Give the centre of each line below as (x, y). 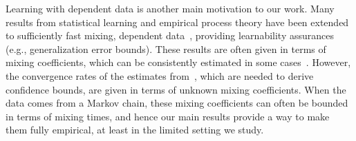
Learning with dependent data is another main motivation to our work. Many (170, 8)
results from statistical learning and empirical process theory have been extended (177, 22)
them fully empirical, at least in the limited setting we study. (135, 130)
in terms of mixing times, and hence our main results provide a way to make (168, 116)
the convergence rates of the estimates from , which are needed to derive (160, 75)
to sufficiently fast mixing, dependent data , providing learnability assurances (170, 35)
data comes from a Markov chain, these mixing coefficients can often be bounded (177, 103)
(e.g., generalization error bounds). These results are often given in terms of (166, 48)
